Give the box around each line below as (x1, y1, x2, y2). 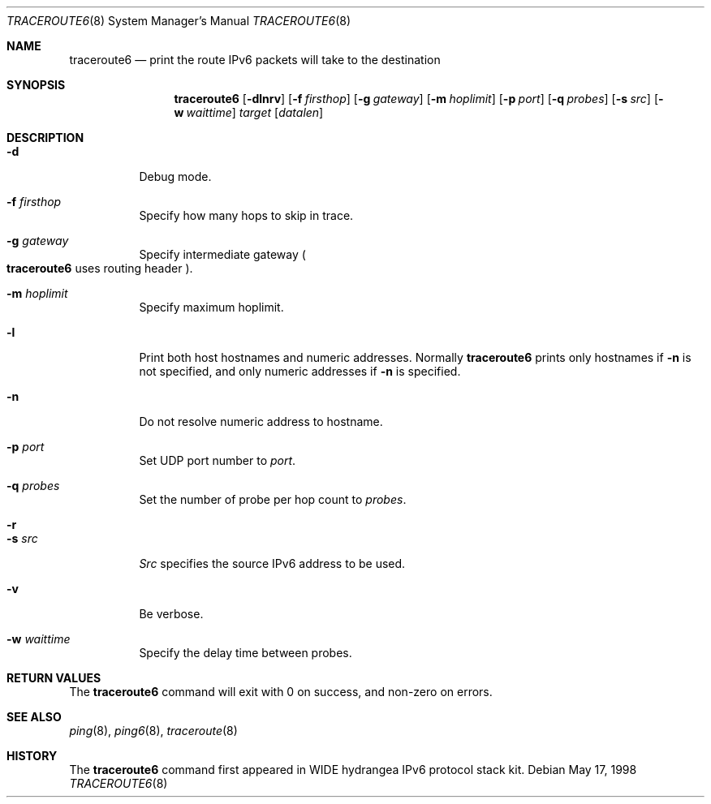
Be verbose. (139, 607, 204, 621)
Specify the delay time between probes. (139, 646, 352, 660)
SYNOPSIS (6, 78, 66, 92)
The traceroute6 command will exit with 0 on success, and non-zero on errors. (69, 685, 493, 699)
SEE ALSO (6, 710, 62, 724)
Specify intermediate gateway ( (139, 247, 306, 261)
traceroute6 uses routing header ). (6, 261, 193, 275)
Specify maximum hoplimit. (139, 300, 284, 314)
